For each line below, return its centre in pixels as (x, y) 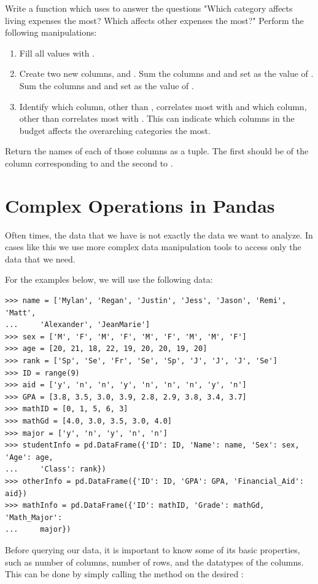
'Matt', (21, 313)
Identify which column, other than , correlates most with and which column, (163, 106)
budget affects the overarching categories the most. (115, 130)
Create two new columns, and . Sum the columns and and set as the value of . (166, 73)
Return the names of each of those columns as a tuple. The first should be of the (157, 151)
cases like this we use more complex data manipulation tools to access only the (153, 247)
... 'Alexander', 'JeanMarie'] (78, 325)
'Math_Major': (34, 517)
